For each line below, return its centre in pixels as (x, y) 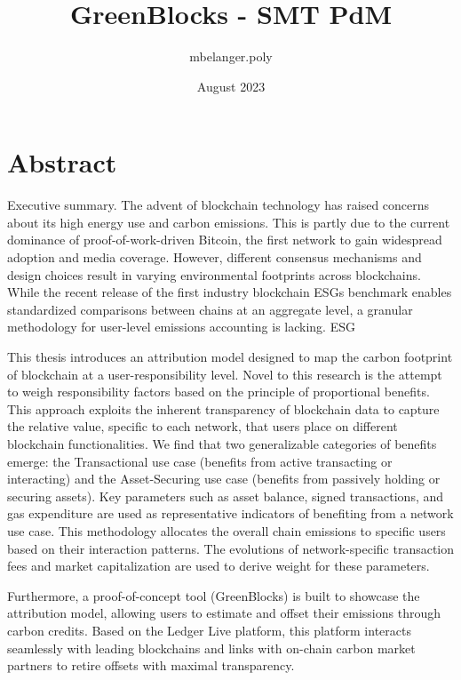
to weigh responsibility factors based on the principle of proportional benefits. (219, 392)
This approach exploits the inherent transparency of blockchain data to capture (223, 408)
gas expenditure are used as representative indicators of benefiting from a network (230, 513)
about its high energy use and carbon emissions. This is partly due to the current (229, 222)
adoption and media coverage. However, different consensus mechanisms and (215, 257)
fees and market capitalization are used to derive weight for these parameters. (219, 566)
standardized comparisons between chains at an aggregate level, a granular (210, 309)
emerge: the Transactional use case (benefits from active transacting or (200, 461)
